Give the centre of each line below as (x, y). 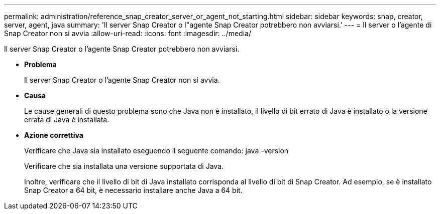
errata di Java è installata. (67, 120)
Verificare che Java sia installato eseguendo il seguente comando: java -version (156, 151)
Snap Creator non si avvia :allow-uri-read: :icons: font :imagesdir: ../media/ (128, 33)
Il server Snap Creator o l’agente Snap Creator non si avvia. (122, 80)
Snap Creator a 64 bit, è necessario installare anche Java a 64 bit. (133, 190)
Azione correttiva (54, 135)
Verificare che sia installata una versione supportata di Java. (124, 166)
